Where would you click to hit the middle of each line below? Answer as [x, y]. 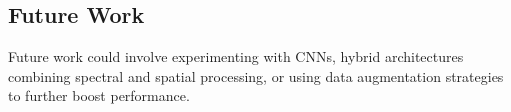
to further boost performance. [99, 95]
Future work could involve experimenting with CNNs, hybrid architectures [236, 56]
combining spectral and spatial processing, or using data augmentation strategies [256, 75]
